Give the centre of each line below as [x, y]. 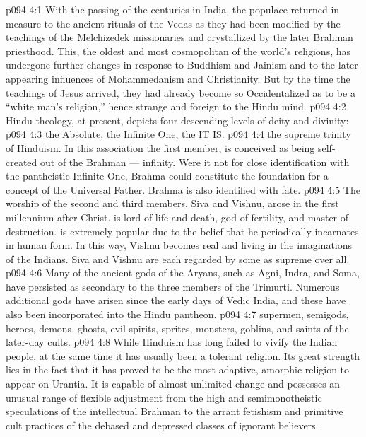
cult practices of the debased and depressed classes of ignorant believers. [162, 425]
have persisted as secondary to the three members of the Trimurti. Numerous [173, 286]
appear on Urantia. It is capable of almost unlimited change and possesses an [173, 384]
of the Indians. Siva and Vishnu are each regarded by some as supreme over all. [178, 258]
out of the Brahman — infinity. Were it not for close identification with [195, 162]
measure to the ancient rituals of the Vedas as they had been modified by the [173, 23]
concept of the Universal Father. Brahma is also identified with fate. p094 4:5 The [183, 189]
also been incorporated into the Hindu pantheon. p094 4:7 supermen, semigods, [177, 314]
